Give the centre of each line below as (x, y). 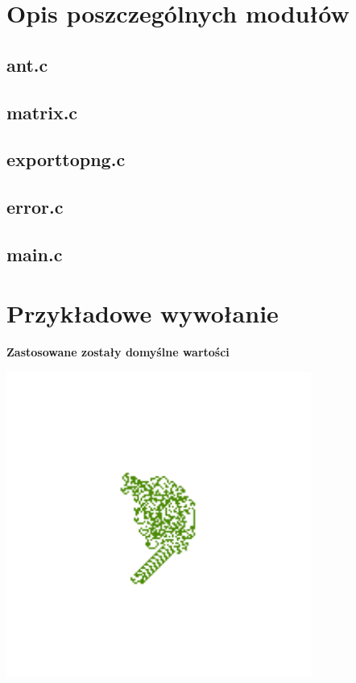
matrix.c (42, 112)
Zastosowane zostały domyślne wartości (118, 352)
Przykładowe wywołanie (143, 313)
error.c (35, 207)
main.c (35, 254)
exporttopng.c (66, 159)
